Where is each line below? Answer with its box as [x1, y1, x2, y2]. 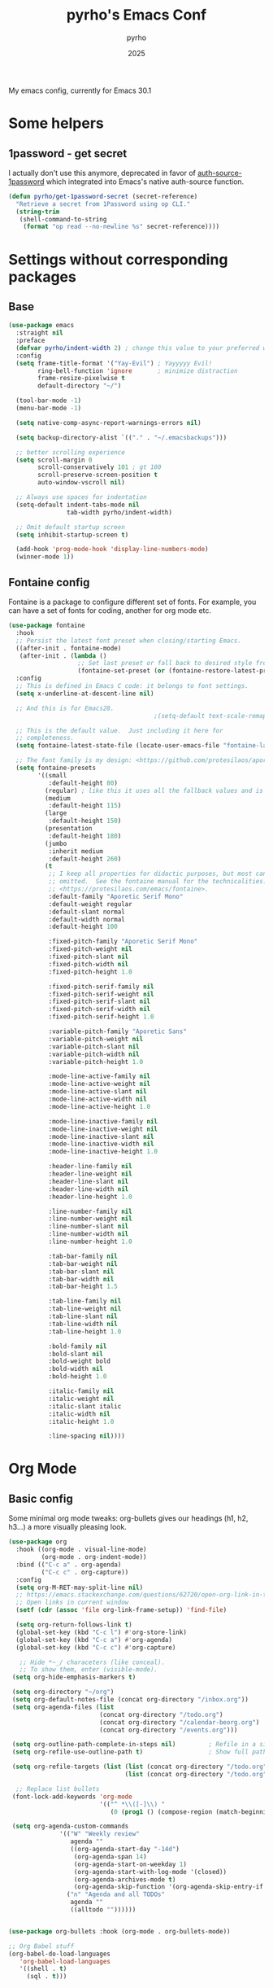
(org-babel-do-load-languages [8, 1950, 111, 1958]
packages [8, 267, 77, 286]
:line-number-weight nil [48, 1215, 132, 1223]
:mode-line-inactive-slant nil [48, 1132, 154, 1141]
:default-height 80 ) [48, 779, 118, 787]
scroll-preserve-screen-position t [37, 471, 158, 479]
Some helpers [8, 114, 104, 133]
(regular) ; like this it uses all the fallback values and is [44, 786, 264, 795]
